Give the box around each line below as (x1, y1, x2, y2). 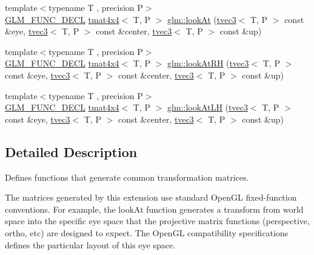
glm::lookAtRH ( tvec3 (167, 57, 249, 69)
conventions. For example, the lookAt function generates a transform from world (5, 202, 304, 215)
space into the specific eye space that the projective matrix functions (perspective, (5, 215, 310, 227)
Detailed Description (5, 142, 138, 161)
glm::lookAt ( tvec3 (167, 13, 236, 25)
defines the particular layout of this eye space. (5, 238, 176, 251)
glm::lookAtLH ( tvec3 (167, 101, 248, 114)
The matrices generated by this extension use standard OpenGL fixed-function (5, 191, 297, 204)
